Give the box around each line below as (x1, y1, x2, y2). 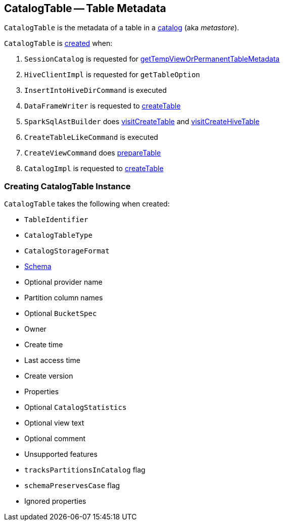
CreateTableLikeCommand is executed (24, 133, 158, 142)
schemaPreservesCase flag (24, 481, 120, 490)
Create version (24, 372, 73, 381)
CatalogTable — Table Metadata (4, 2, 166, 15)
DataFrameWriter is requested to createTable (24, 101, 181, 111)
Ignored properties (24, 497, 86, 506)
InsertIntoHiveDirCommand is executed (24, 86, 167, 95)
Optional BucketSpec (24, 309, 97, 318)
